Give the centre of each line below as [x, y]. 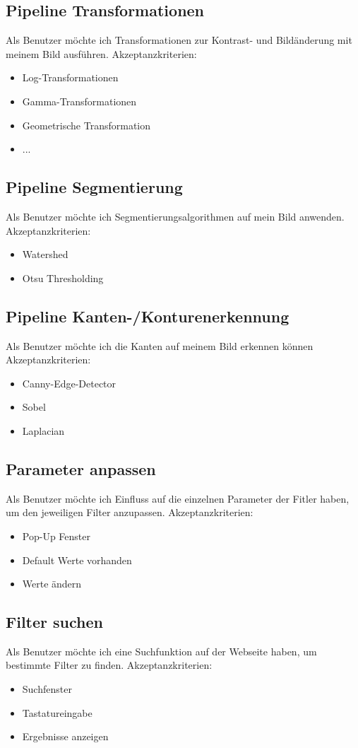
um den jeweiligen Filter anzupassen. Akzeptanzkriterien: [130, 512]
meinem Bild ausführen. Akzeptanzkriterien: [101, 53]
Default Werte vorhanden [77, 560]
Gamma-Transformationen [79, 101]
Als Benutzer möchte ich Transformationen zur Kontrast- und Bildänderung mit [179, 40]
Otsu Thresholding [63, 277]
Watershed [45, 254]
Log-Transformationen [70, 77]
